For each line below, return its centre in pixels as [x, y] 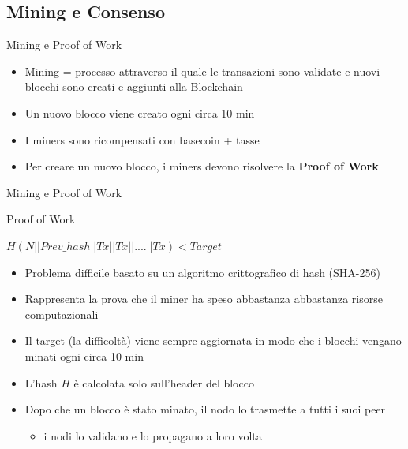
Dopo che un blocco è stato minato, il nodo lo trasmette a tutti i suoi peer [205, 409]
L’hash [41, 382]
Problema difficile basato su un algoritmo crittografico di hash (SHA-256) [202, 272]
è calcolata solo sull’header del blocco [164, 382]
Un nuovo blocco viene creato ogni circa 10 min [140, 112]
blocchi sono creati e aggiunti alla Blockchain [134, 86]
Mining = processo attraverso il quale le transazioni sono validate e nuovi [202, 71]
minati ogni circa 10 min [84, 355]
